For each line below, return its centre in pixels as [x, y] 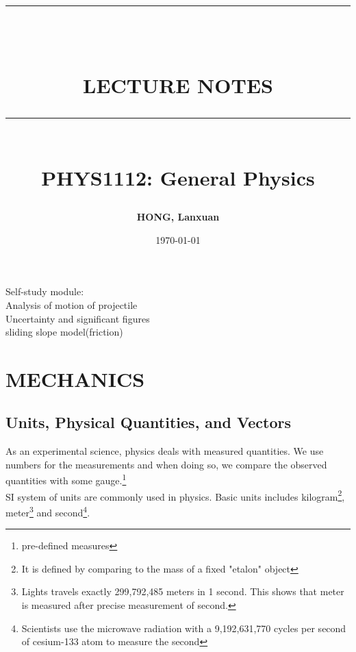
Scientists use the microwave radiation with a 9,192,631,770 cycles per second [184, 628]
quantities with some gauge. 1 [66, 479]
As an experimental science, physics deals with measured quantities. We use [165, 451]
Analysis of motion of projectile [72, 304]
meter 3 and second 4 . [48, 511]
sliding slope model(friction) [64, 332]
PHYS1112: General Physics [178, 177]
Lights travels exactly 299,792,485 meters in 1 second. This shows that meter [183, 591]
